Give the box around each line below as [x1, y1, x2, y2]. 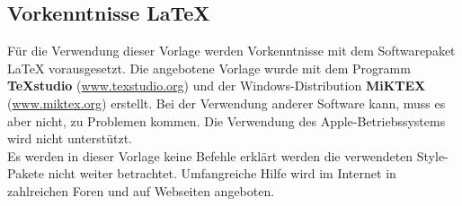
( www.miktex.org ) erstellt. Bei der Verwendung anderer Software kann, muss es [7, 93, 446, 112]
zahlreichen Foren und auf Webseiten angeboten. [7, 181, 275, 200]
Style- [416, 146, 449, 165]
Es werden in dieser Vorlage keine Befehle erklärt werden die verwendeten [7, 146, 413, 165]
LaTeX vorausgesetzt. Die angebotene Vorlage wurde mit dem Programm [7, 58, 411, 77]
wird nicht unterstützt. [7, 129, 133, 148]
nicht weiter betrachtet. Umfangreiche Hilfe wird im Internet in [48, 164, 396, 183]
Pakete [7, 164, 45, 183]
